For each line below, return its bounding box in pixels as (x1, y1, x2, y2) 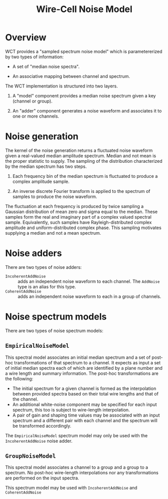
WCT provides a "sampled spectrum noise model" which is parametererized (5, 48, 162, 54)
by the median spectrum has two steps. (5, 163, 87, 169)
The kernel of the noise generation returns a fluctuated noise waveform (5, 147, 153, 153)
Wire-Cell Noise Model (36, 4, 133, 15)
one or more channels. (12, 113, 59, 119)
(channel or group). (12, 98, 53, 104)
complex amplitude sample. (12, 178, 70, 184)
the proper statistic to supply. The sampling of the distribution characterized (5, 158, 162, 164)
